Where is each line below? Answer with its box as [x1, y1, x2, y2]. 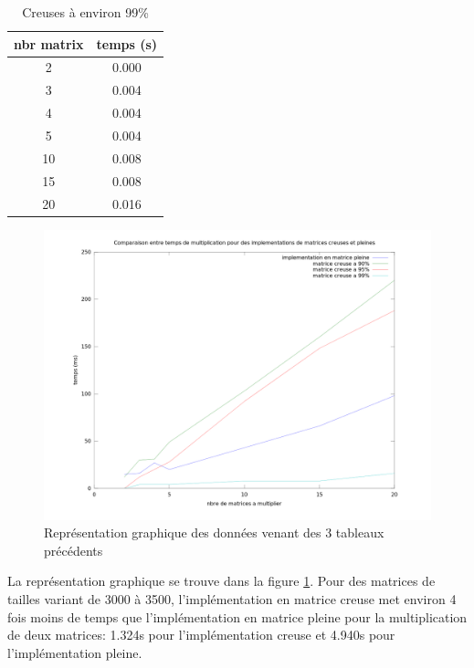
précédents [44, 540, 103, 559]
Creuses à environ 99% [22, 3, 149, 21]
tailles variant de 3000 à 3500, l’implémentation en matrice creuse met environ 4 [7, 589, 457, 608]
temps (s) [96, 34, 158, 53]
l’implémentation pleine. [7, 642, 142, 662]
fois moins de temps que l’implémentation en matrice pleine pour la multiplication [7, 607, 468, 626]
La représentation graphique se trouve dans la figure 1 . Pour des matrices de [7, 571, 436, 590]
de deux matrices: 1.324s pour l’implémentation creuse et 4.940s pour [7, 625, 395, 644]
